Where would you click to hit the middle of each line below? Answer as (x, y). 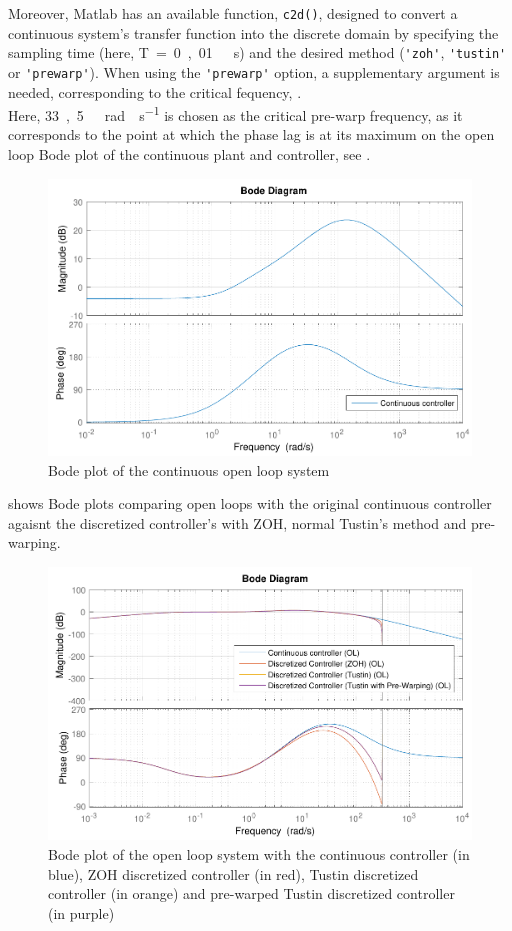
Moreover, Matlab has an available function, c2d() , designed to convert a (233, 13)
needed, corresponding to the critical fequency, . (155, 91)
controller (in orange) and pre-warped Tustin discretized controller (251, 893)
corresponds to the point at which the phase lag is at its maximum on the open (251, 134)
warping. (34, 542)
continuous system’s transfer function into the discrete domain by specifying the (253, 32)
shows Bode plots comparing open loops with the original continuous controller (250, 503)
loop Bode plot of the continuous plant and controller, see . (189, 154)
